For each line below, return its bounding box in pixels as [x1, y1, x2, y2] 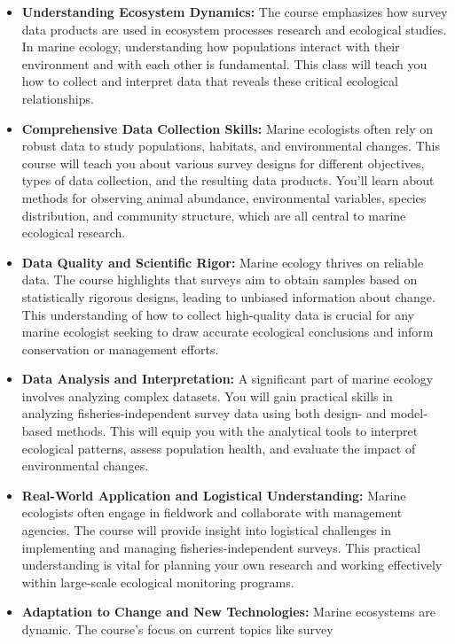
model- [390, 404, 428, 423]
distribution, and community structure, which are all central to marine [21, 206, 406, 224]
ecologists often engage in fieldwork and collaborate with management [21, 503, 403, 522]
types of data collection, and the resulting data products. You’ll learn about [21, 171, 435, 190]
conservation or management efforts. [21, 339, 219, 358]
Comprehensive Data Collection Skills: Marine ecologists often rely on [21, 119, 433, 137]
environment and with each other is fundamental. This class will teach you [21, 54, 428, 73]
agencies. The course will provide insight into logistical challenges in [21, 521, 391, 539]
